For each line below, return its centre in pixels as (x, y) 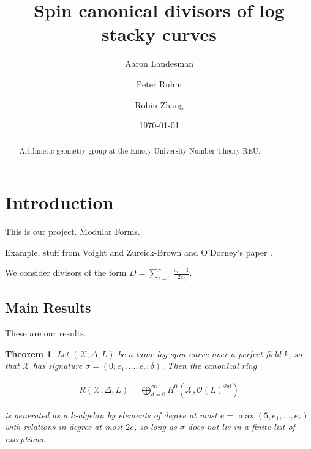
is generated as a (36, 414)
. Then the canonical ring (209, 366)
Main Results (48, 307)
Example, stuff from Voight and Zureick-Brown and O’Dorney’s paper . (139, 252)
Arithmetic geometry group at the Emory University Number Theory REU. (140, 151)
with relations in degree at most (64, 427)
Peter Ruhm (159, 83)
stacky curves (159, 34)
